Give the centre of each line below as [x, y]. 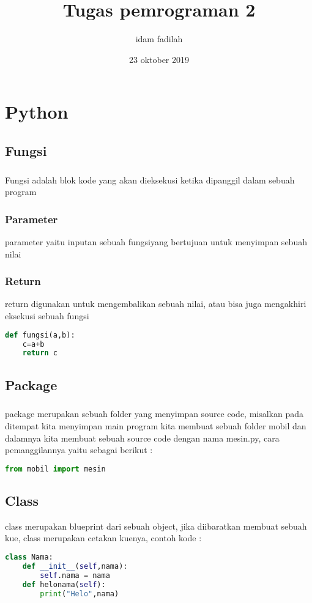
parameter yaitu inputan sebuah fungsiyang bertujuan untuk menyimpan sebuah [156, 242]
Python [37, 112]
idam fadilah [159, 39]
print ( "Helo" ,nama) [80, 594]
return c [40, 353]
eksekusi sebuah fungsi [47, 316]
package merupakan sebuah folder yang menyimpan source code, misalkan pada [154, 414]
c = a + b [33, 344]
